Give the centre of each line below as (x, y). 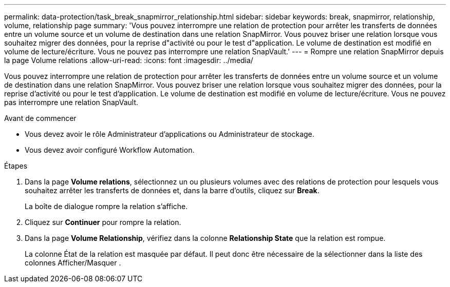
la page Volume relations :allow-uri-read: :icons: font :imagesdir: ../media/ (129, 60)
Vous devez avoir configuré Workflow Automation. (110, 150)
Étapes (16, 166)
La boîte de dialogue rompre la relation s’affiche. (106, 206)
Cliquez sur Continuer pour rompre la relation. (103, 222)
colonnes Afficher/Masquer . (73, 263)
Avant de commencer (40, 118)
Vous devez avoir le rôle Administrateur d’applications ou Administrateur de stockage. (170, 134)
